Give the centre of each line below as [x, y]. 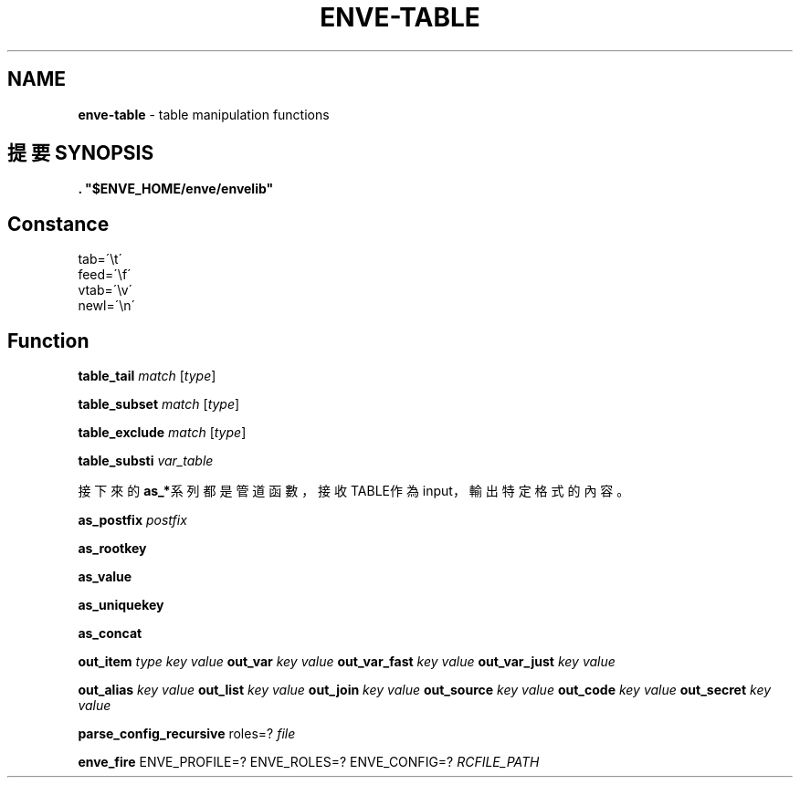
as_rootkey [112, 549]
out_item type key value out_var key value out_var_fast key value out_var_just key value [347, 662]
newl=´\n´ [107, 306]
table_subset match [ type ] [159, 404]
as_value [105, 577]
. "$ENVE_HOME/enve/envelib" [176, 189]
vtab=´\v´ [105, 290]
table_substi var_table [146, 461]
